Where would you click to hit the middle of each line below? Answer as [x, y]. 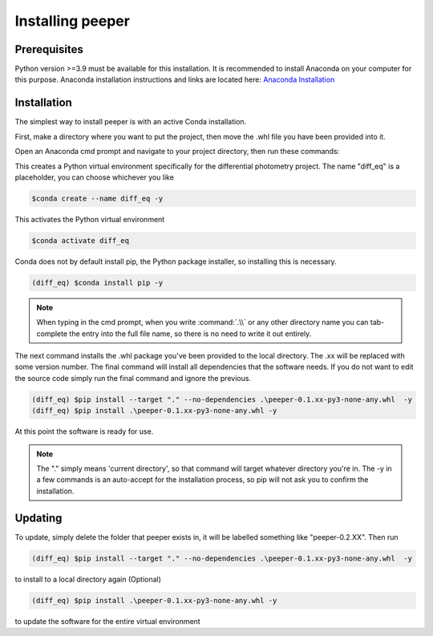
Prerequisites [49, 49]
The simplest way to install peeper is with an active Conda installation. [131, 122]
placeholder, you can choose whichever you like [94, 177]
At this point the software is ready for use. [84, 431]
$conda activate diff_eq [81, 240]
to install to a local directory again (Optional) [88, 579]
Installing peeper [72, 21]
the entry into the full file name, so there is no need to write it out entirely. [190, 334]
